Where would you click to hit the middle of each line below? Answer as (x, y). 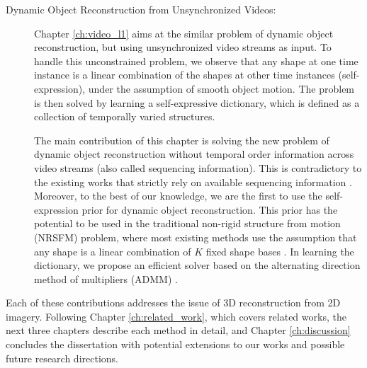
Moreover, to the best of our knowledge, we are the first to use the (178, 196)
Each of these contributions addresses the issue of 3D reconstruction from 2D (173, 303)
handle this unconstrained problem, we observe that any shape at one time (196, 61)
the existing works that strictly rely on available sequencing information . (193, 182)
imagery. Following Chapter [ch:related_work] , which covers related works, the (176, 316)
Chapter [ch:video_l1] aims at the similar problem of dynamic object (184, 33)
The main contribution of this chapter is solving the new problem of (182, 140)
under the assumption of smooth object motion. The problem (221, 88)
